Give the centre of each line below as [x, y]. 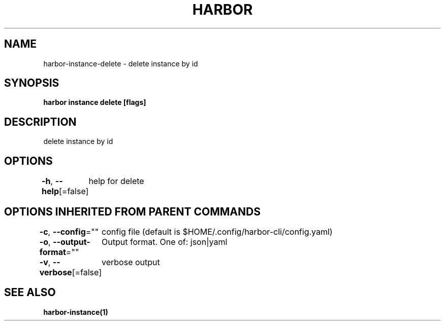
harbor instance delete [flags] [95, 102]
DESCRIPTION [40, 122]
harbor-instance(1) [76, 312]
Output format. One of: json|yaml [165, 242]
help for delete [116, 181]
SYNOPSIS [32, 83]
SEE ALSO [30, 293]
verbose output [131, 262]
